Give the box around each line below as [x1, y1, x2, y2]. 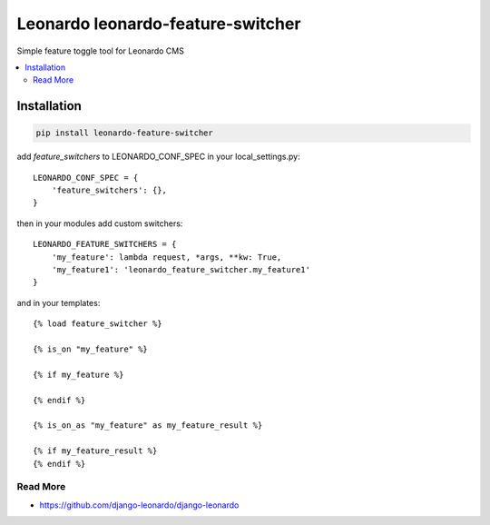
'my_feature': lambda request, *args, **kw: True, [51, 252, 282, 262]
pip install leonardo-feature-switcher [35, 128, 213, 138]
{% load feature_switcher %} [33, 319, 162, 329]
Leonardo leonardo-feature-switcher [16, 14, 301, 34]
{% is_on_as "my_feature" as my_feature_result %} [33, 421, 263, 431]
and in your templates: [16, 297, 101, 308]
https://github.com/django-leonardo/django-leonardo [39, 500, 240, 510]
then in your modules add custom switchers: [16, 218, 183, 229]
